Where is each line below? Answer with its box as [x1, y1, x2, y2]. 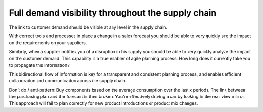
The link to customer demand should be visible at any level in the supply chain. [9, 24, 168, 30]
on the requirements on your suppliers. [9, 40, 87, 46]
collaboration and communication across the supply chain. [9, 78, 127, 84]
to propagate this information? [9, 62, 70, 68]
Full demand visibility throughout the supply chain [9, 7, 217, 18]
